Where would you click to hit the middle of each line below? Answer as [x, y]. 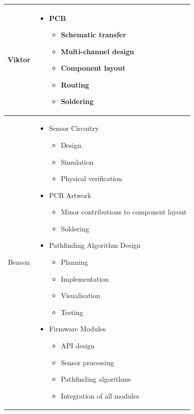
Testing [72, 312]
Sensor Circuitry [74, 128]
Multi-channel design [97, 51]
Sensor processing [87, 362]
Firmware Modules [77, 329]
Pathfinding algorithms [96, 379]
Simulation [77, 161]
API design [78, 346]
